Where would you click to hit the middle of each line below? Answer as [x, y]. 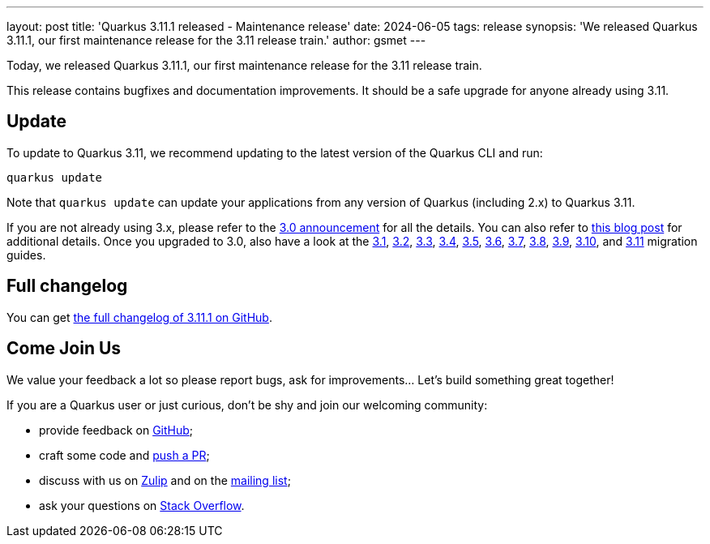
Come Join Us [64, 349]
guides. [26, 255]
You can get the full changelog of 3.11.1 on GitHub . [139, 317]
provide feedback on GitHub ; [116, 430]
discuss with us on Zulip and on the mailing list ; [165, 480]
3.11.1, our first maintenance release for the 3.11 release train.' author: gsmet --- [216, 40]
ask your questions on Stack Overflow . [142, 505]
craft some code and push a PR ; [124, 455]
